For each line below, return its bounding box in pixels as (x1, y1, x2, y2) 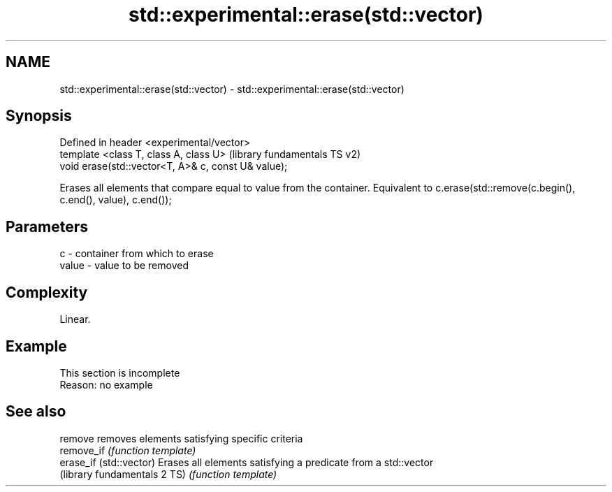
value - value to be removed (59, 259, 189, 272)
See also (6, 403, 66, 421)
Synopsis (6, 107, 72, 125)
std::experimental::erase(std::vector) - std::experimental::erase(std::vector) (59, 82, 405, 95)
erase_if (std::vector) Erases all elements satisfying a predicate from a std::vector (59, 456, 434, 468)
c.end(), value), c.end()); (59, 194, 172, 206)
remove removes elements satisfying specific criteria (59, 432, 303, 444)
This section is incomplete (59, 366, 180, 379)
